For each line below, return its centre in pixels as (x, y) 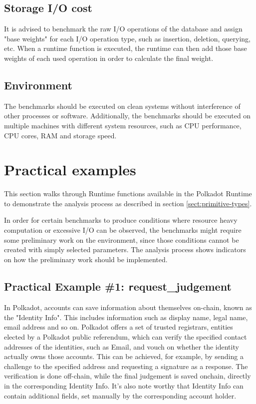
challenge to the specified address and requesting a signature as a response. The (126, 366)
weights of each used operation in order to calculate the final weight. (109, 58)
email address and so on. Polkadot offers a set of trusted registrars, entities (119, 327)
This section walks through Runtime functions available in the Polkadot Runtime (128, 194)
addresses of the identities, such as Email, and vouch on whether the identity (122, 346)
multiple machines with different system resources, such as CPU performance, (123, 125)
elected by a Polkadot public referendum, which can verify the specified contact (126, 337)
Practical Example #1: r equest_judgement (118, 286)
